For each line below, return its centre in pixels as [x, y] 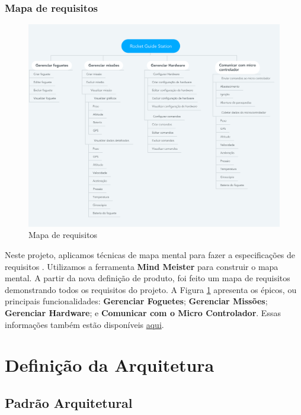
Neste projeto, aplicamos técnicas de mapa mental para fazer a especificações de [150, 255]
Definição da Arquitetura [110, 365]
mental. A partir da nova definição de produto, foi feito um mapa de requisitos [148, 278]
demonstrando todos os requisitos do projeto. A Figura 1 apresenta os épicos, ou [151, 289]
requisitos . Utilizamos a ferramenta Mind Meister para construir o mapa [142, 266]
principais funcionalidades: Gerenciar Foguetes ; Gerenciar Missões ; [136, 301]
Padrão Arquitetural [69, 402]
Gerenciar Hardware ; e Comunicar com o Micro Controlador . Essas [143, 312]
